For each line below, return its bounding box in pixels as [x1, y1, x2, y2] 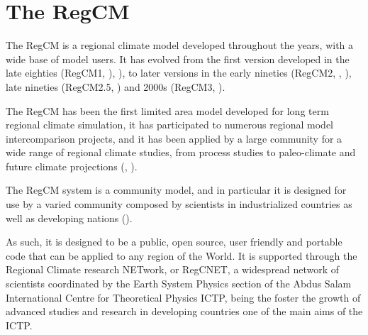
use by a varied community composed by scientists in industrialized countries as [6, 197, 352, 212]
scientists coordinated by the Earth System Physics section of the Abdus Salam [6, 276, 352, 291]
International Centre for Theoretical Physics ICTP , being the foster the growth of [6, 290, 361, 304]
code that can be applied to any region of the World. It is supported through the [6, 248, 357, 263]
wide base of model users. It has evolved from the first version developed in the [6, 51, 350, 66]
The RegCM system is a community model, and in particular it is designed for [6, 182, 347, 197]
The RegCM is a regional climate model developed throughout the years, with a [6, 38, 354, 53]
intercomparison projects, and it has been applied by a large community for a [6, 131, 342, 145]
